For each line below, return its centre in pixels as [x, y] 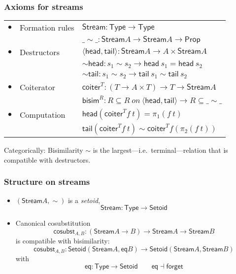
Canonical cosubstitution [53, 223]
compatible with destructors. [47, 159]
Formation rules [47, 28]
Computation [43, 114]
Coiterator [38, 87]
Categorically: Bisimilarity [44, 150]
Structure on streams [47, 182]
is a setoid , [84, 200]
